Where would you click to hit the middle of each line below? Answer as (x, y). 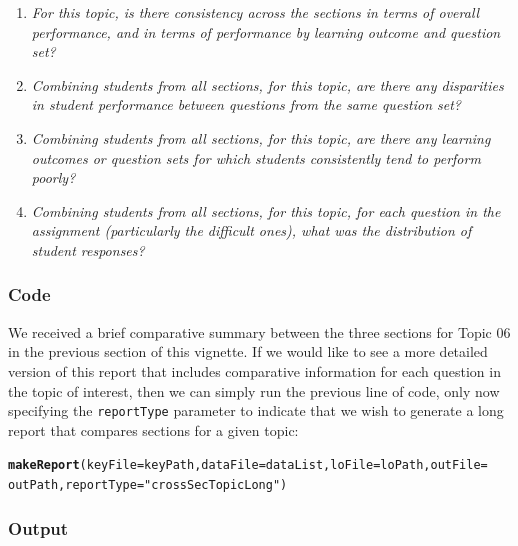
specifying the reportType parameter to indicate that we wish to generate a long (256, 410)
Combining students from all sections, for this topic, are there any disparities (267, 84)
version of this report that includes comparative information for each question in (254, 370)
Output (38, 527)
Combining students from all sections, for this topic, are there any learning (261, 137)
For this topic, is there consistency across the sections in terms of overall (255, 12)
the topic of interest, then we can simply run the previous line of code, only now (254, 390)
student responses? (88, 249)
